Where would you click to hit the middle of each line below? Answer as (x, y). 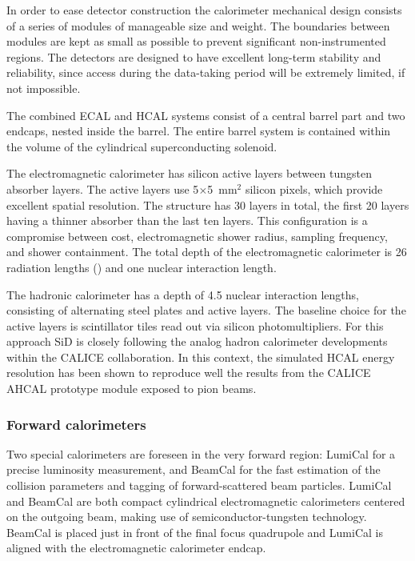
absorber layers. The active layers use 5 (103, 188)
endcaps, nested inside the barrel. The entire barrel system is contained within (199, 131)
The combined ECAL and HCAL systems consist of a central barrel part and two (206, 115)
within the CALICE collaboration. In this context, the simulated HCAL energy (201, 357)
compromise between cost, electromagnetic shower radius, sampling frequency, (197, 236)
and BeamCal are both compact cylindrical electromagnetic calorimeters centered (206, 501)
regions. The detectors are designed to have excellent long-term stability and (194, 56)
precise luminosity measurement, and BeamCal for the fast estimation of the (194, 469)
